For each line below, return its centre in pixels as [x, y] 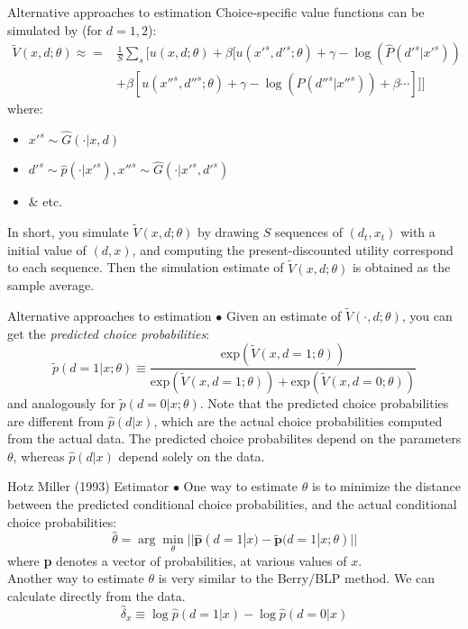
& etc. [46, 201]
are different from [56, 420]
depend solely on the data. [192, 456]
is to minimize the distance [386, 486]
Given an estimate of [284, 315]
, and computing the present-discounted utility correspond [293, 249]
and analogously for [61, 402]
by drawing [229, 232]
